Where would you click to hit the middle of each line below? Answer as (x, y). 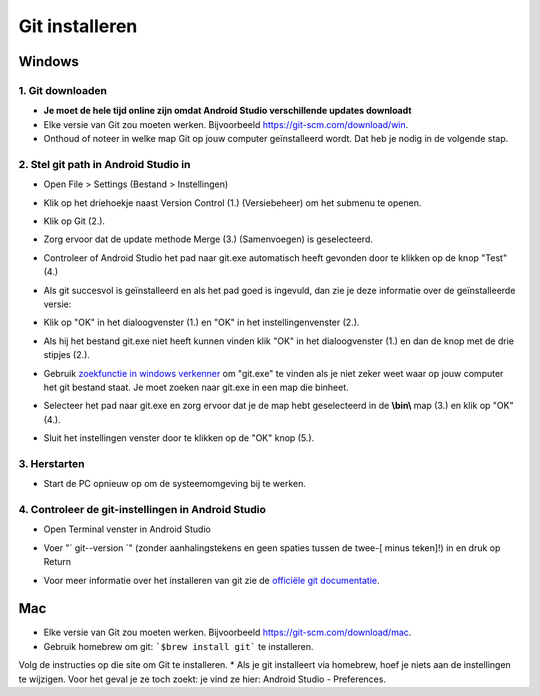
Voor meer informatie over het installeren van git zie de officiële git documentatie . (211, 580)
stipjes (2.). (66, 355)
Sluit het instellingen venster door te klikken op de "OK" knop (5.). (179, 438)
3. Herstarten (51, 463)
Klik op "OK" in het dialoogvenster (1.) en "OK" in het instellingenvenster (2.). (201, 322)
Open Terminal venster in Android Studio (127, 529)
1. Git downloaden (63, 90)
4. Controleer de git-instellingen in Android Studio (142, 509)
